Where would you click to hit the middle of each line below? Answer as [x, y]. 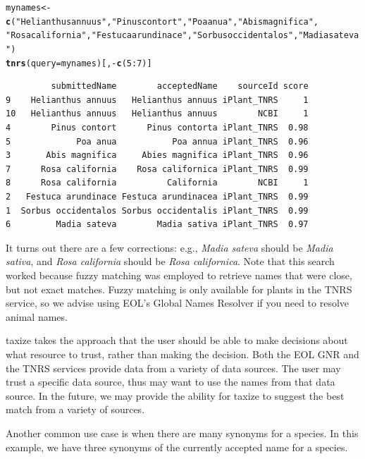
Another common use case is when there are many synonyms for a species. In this [182, 433]
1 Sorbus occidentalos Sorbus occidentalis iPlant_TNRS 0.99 [157, 210]
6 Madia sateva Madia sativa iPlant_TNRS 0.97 [157, 225]
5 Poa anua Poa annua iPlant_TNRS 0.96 [157, 141]
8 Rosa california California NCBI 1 [157, 183]
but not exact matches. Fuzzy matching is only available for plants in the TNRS [179, 289]
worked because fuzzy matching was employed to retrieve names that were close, [179, 275]
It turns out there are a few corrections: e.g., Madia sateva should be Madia [169, 247]
